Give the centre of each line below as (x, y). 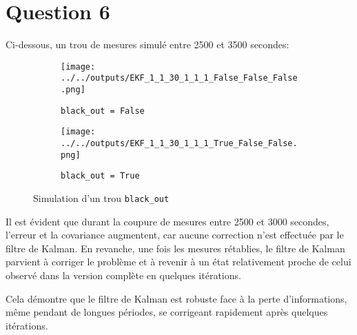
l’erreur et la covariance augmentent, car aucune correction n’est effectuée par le (175, 235)
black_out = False (103, 111)
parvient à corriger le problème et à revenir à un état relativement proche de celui (178, 262)
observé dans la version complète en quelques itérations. (123, 275)
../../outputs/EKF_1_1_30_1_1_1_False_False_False (179, 78)
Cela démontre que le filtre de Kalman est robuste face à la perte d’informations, (176, 298)
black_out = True (100, 176)
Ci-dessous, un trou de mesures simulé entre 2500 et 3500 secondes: (147, 44)
